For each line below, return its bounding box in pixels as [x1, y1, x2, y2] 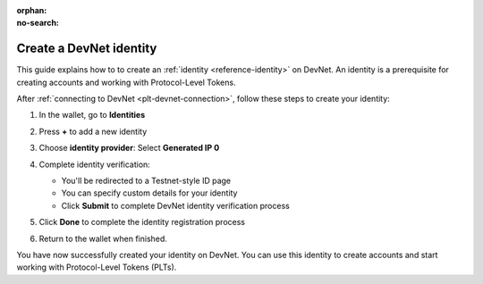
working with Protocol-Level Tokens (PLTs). [16, 262, 177, 272]
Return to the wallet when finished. [38, 233, 167, 244]
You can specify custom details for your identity [61, 188, 238, 198]
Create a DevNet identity [16, 41, 157, 56]
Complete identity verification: [38, 159, 151, 170]
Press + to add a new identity [38, 126, 148, 137]
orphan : [16, 5, 47, 15]
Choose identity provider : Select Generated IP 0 [38, 143, 220, 154]
